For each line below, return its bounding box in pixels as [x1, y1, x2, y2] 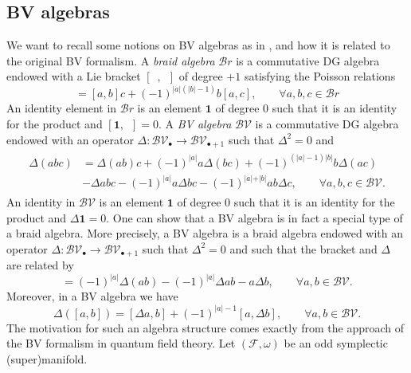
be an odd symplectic [284, 335, 388, 351]
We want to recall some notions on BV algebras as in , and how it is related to [6, 37, 390, 53]
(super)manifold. [6, 350, 88, 367]
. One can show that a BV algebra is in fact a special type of [106, 209, 403, 226]
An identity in [6, 194, 76, 210]
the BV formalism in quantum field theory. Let [6, 335, 236, 351]
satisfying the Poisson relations [244, 68, 396, 84]
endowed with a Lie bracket [6, 68, 141, 84]
